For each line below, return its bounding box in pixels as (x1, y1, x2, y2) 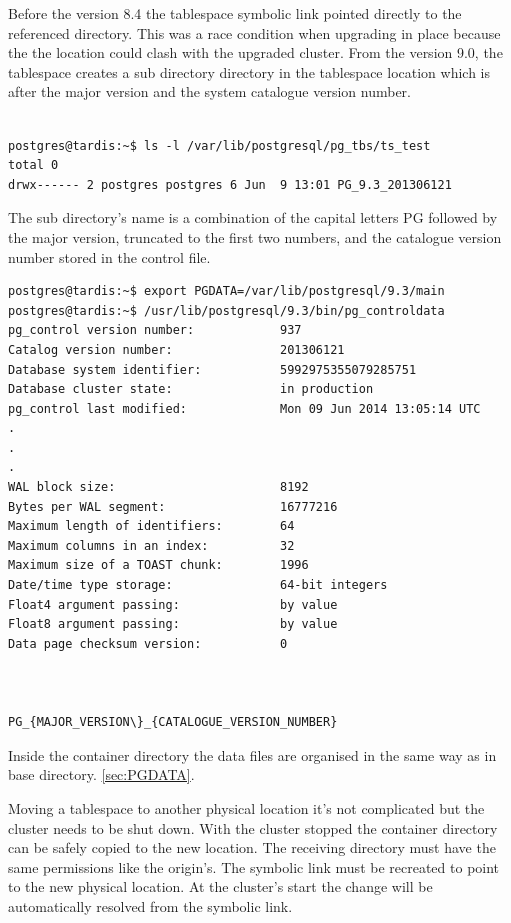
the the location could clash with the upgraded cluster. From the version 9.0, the (8, 42, 503, 63)
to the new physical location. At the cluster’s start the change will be (8, 876, 433, 897)
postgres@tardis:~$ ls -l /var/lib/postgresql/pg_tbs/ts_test (8, 138, 431, 153)
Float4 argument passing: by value (8, 597, 338, 612)
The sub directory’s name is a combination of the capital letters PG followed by (8, 207, 498, 228)
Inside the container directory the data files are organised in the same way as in (8, 744, 497, 765)
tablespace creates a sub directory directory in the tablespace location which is (8, 61, 490, 82)
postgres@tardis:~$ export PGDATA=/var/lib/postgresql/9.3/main (8, 284, 445, 299)
